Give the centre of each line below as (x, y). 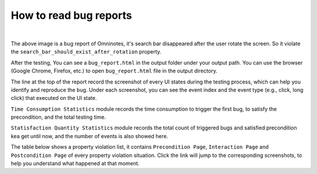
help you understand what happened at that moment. (75, 163)
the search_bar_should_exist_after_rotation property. (86, 52)
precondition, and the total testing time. (58, 117)
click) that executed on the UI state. (54, 98)
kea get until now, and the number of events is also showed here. (90, 136)
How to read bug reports (71, 15)
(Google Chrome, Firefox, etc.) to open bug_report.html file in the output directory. (114, 71)
